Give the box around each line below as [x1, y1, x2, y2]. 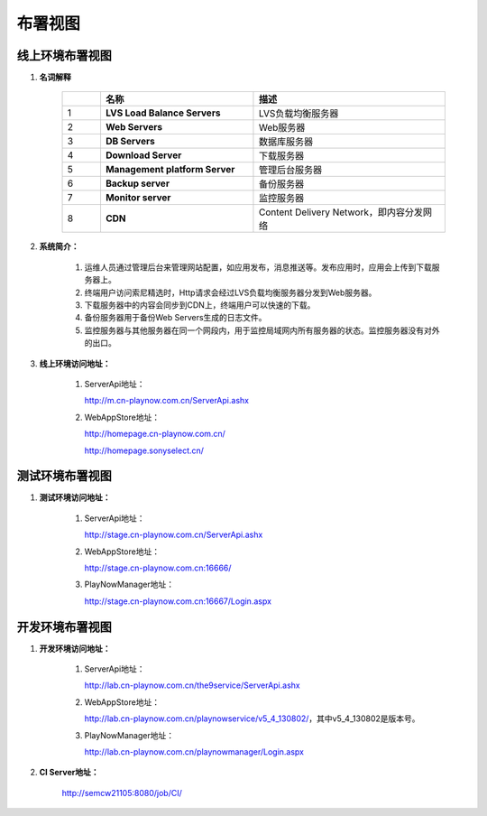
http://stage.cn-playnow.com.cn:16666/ [84, 562, 232, 573]
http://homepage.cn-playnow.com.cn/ [84, 429, 225, 440]
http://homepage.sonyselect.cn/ [84, 445, 205, 456]
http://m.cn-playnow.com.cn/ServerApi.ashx [84, 395, 250, 406]
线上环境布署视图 [16, 48, 112, 63]
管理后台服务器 [258, 163, 323, 176]
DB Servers [105, 135, 155, 148]
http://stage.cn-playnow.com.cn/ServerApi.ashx [84, 529, 263, 541]
